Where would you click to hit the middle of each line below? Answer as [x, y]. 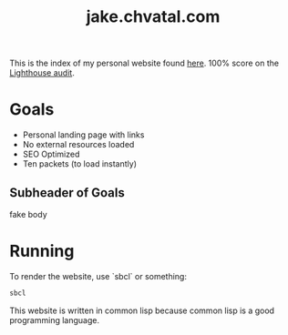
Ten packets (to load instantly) [80, 164]
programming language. [55, 320]
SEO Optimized [51, 154]
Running [42, 251]
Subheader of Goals [67, 193]
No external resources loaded [78, 145]
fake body [28, 214]
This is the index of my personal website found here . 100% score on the [144, 63]
